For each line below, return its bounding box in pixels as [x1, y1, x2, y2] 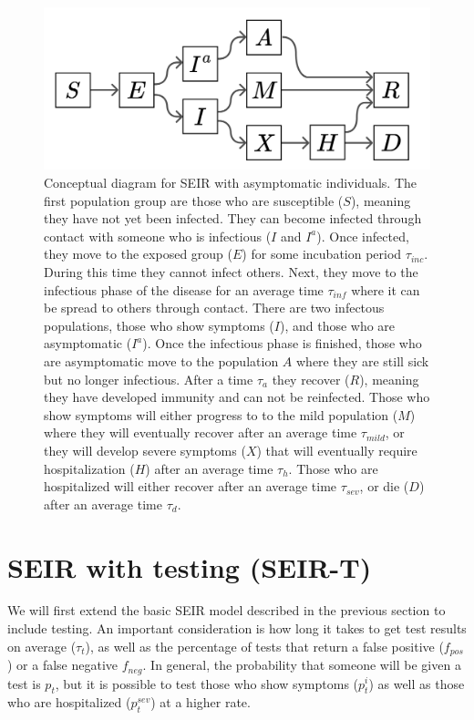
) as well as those [368, 674, 465, 693]
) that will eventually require [256, 440, 417, 459]
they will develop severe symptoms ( [44, 440, 246, 459]
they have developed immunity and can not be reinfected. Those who [44, 387, 430, 406]
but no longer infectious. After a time [44, 369, 253, 388]
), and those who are [279, 315, 396, 334]
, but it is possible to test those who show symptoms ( [55, 674, 359, 693]
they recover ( [272, 369, 350, 388]
